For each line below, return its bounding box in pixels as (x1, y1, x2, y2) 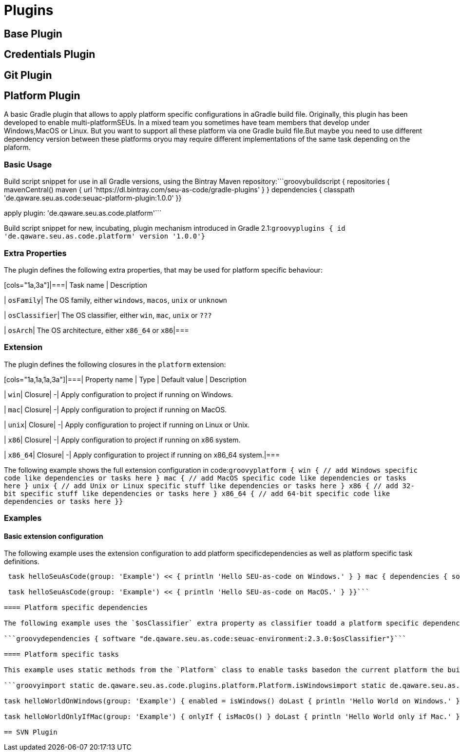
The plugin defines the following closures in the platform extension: (4, 360, 226, 368)
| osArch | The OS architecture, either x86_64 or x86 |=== (4, 326, 189, 334)
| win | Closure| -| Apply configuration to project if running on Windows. (4, 390, 233, 399)
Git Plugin (4, 69, 52, 81)
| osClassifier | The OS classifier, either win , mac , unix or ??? (4, 311, 212, 319)
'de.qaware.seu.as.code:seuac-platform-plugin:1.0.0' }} (4, 194, 182, 203)
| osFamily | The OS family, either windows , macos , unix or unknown (4, 295, 228, 304)
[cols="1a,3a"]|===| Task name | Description (4, 280, 147, 289)
